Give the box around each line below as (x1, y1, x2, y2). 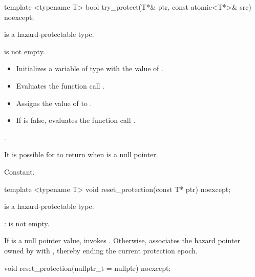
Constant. (4, 166, 35, 177)
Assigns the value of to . (16, 97, 92, 108)
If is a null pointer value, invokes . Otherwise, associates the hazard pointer (4, 235, 241, 246)
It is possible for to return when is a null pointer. (4, 149, 158, 160)
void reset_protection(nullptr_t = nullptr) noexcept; (4, 262, 171, 273)
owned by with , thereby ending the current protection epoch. (4, 245, 198, 255)
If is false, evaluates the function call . (16, 115, 136, 125)
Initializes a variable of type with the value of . (16, 63, 163, 74)
